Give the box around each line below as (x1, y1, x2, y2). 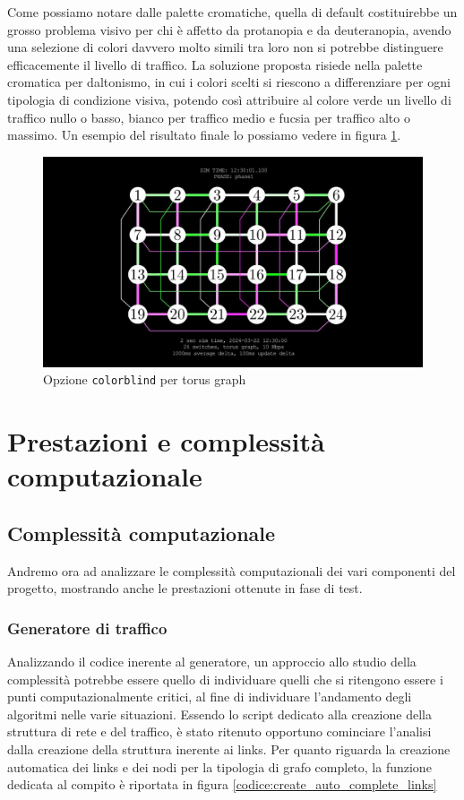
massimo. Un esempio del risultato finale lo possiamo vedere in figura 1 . (7, 125, 401, 144)
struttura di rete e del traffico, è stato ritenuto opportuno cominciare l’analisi (7, 722, 432, 741)
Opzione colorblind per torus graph (43, 370, 246, 389)
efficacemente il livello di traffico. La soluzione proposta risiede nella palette (7, 55, 423, 73)
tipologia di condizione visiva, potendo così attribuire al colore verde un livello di (7, 90, 451, 108)
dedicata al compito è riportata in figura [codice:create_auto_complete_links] (7, 775, 437, 794)
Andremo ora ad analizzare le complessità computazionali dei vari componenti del (7, 561, 456, 580)
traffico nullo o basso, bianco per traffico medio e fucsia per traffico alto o (7, 108, 410, 126)
